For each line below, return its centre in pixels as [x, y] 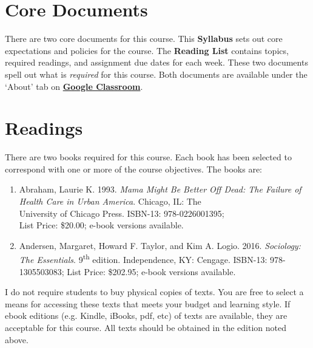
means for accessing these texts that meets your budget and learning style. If [148, 303]
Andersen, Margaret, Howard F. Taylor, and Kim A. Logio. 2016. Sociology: [160, 245]
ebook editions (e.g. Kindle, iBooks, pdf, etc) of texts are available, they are [146, 316]
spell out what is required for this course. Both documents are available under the [156, 74]
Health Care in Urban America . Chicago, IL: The [110, 201]
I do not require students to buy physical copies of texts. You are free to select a [154, 292]
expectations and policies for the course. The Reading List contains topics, [147, 50]
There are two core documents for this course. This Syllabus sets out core [144, 39]
